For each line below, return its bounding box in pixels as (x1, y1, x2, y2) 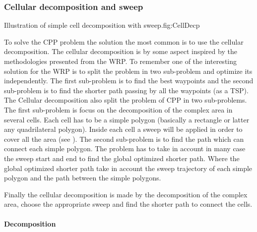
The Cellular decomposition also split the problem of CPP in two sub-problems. (4, 95, 247, 105)
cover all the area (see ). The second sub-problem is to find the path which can (4, 133, 244, 144)
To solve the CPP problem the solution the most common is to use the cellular (4, 36, 244, 47)
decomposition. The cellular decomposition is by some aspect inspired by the (4, 46, 237, 57)
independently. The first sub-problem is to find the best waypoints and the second (4, 75, 254, 86)
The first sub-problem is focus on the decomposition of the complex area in (4, 104, 233, 115)
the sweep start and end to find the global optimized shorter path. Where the (4, 153, 240, 163)
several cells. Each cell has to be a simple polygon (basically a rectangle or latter (4, 114, 250, 124)
